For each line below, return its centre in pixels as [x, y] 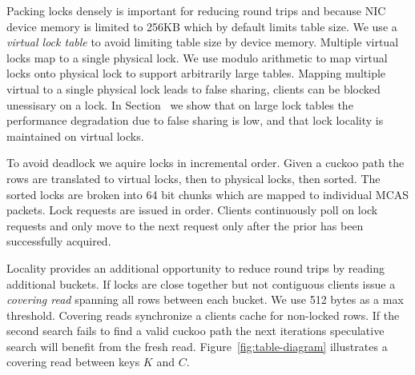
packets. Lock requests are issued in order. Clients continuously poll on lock [192, 210]
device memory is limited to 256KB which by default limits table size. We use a [202, 26]
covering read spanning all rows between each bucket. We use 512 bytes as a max [205, 299]
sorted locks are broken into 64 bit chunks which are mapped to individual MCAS [208, 194]
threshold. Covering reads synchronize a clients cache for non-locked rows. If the [203, 315]
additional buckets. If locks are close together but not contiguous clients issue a [201, 283]
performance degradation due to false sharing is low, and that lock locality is [195, 120]
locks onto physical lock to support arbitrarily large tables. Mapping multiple [196, 73]
